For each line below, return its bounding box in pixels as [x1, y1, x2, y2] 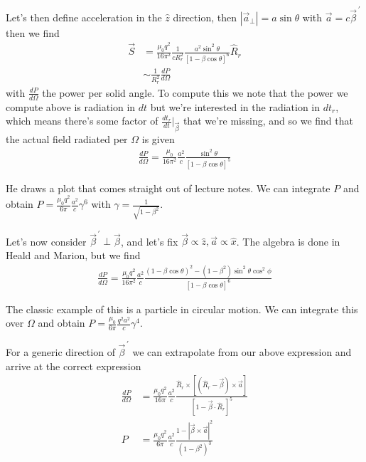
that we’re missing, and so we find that [183, 113, 353, 128]
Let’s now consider [6, 233, 87, 248]
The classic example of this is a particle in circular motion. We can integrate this [6, 301, 358, 316]
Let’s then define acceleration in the [6, 9, 162, 24]
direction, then [173, 9, 237, 24]
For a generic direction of [6, 344, 115, 359]
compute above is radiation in [6, 99, 136, 114]
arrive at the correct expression [6, 358, 141, 373]
